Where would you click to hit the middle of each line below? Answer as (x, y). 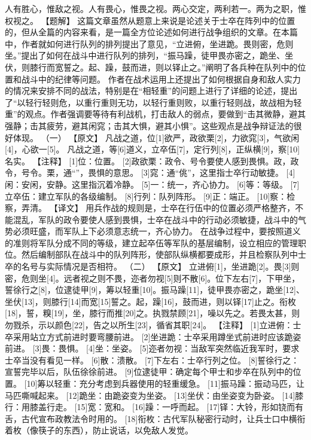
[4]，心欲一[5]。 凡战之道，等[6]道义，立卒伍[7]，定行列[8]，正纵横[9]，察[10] (153, 149)
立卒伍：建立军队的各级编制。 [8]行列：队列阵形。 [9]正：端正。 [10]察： (146, 196)
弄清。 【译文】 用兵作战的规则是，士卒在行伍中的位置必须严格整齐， (158, 208)
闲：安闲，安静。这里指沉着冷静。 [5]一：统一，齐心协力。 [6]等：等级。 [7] (152, 184)
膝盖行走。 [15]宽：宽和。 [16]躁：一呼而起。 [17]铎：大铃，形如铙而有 (167, 407)
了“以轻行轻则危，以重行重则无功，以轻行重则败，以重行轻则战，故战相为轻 (153, 102)
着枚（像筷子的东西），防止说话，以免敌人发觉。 (99, 430)
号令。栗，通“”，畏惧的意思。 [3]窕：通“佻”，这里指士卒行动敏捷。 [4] (158, 172)
